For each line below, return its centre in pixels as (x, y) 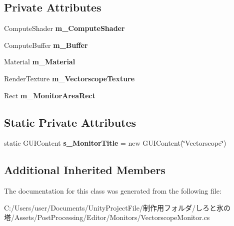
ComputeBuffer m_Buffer (46, 45)
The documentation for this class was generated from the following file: (113, 191)
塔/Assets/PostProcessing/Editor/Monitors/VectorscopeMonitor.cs (107, 217)
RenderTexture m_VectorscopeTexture (69, 78)
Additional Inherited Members (85, 170)
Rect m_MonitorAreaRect (50, 95)
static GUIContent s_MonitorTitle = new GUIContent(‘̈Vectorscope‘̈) (115, 143)
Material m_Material (40, 62)
